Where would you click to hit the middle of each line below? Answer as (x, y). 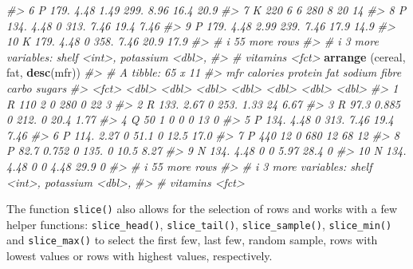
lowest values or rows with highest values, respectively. (140, 256)
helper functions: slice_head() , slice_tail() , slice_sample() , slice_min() (199, 224)
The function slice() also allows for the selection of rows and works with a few (202, 209)
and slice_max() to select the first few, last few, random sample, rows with (192, 240)
